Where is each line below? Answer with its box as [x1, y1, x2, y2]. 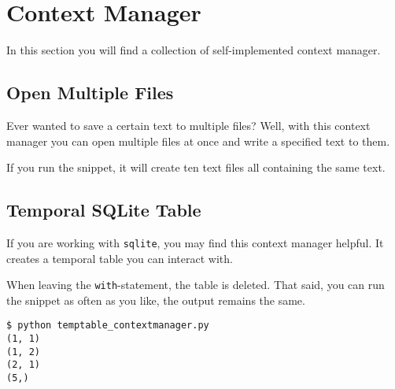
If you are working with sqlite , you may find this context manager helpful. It [6, 234, 384, 250]
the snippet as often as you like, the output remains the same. [6, 291, 305, 308]
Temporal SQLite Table [6, 198, 201, 222]
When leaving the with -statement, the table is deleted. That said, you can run [6, 276, 385, 293]
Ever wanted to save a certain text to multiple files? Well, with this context [6, 117, 371, 133]
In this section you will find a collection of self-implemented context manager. [6, 42, 381, 58]
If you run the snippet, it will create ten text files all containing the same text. [6, 159, 386, 176]
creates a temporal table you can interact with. [6, 250, 233, 266]
